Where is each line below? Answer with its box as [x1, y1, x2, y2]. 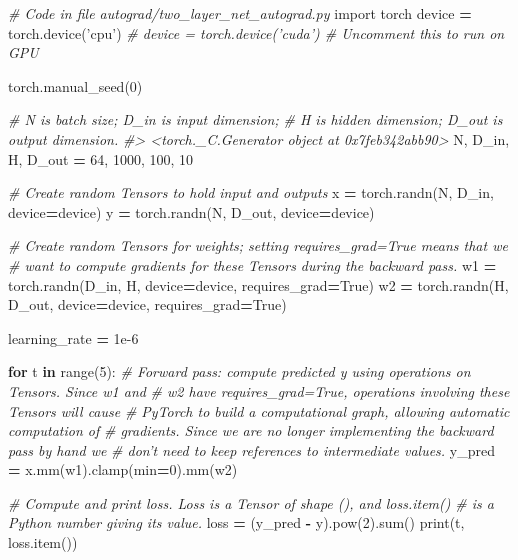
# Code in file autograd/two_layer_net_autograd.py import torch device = [8, 3, 472, 23]
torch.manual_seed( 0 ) [8, 75, 143, 96]
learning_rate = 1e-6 [8, 327, 139, 348]
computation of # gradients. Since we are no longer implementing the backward [8, 420, 494, 441]
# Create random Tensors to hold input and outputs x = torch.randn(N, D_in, [8, 182, 494, 203]
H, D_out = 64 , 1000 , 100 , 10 [8, 148, 194, 169]
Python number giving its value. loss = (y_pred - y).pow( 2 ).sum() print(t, [8, 512, 465, 533]
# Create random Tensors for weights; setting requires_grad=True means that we [8, 235, 508, 256]
